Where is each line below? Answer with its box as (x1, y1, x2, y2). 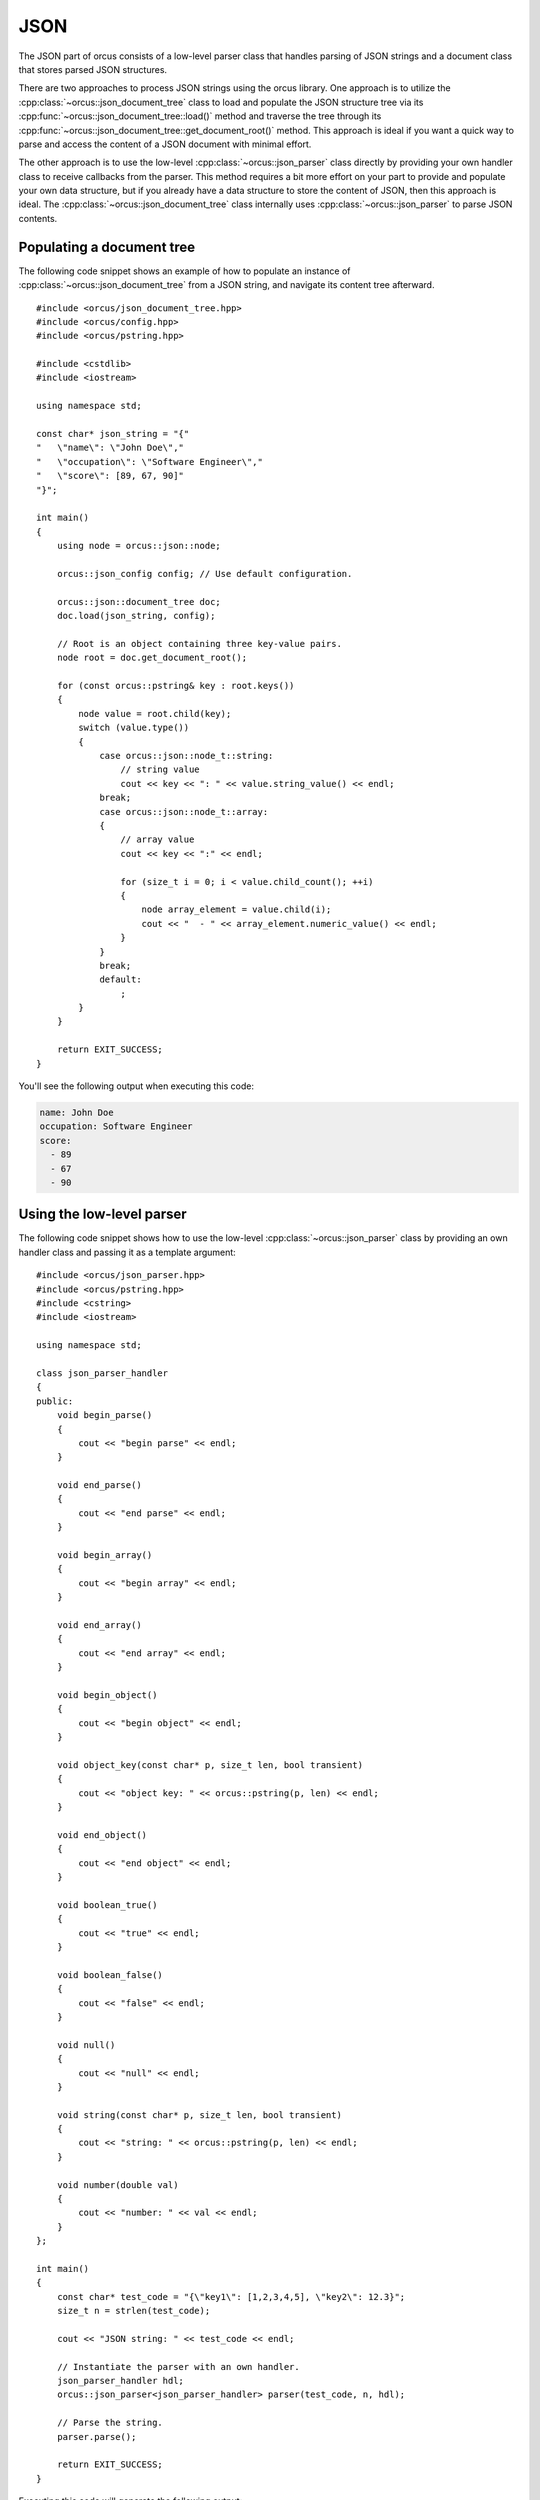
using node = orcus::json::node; (56, 540, 222, 552)
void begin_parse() (56, 1410, 153, 1421)
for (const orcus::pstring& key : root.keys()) (56, 680, 295, 692)
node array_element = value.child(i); (141, 904, 332, 915)
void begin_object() (56, 1689, 158, 1700)
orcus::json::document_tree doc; (56, 596, 222, 607)
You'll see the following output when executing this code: (18, 1080, 255, 1092)
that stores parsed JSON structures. (18, 63, 168, 75)
